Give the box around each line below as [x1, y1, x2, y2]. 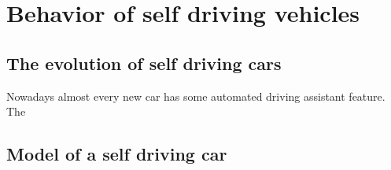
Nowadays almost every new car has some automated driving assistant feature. [6, 87, 385, 104]
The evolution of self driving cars [6, 50, 282, 75]
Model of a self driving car [6, 142, 227, 166]
